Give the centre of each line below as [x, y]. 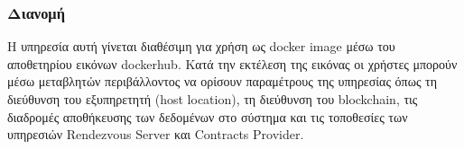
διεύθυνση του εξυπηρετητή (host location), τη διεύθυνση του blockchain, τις [213, 99]
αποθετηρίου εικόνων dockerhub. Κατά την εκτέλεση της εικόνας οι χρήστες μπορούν [232, 63]
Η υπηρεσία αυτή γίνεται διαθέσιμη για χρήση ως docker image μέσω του [201, 46]
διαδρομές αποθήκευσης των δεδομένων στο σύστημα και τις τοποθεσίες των [208, 116]
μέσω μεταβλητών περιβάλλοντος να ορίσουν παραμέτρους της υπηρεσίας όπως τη [223, 81]
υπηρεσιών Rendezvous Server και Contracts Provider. [156, 134]
